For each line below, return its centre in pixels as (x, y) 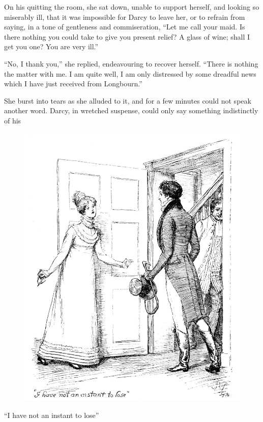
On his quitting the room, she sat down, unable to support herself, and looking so (132, 7)
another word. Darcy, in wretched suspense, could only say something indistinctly (131, 110)
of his (13, 120)
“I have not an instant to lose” (52, 415)
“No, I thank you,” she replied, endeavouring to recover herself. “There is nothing (131, 63)
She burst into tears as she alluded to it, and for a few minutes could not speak (128, 100)
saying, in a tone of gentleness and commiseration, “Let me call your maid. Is (125, 27)
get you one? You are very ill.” (51, 46)
